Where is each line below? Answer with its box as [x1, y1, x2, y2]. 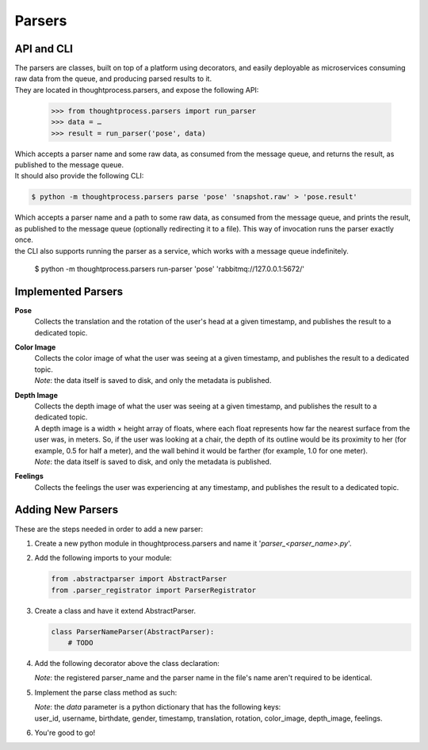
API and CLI [14, 42, 73, 55]
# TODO [67, 638, 94, 648]
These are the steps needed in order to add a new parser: [14, 524, 204, 534]
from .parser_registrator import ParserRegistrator [51, 585, 257, 595]
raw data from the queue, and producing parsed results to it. [14, 74, 212, 83]
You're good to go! [34, 728, 96, 737]
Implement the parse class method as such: [34, 687, 178, 697]
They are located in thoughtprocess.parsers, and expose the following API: [14, 85, 259, 94]
